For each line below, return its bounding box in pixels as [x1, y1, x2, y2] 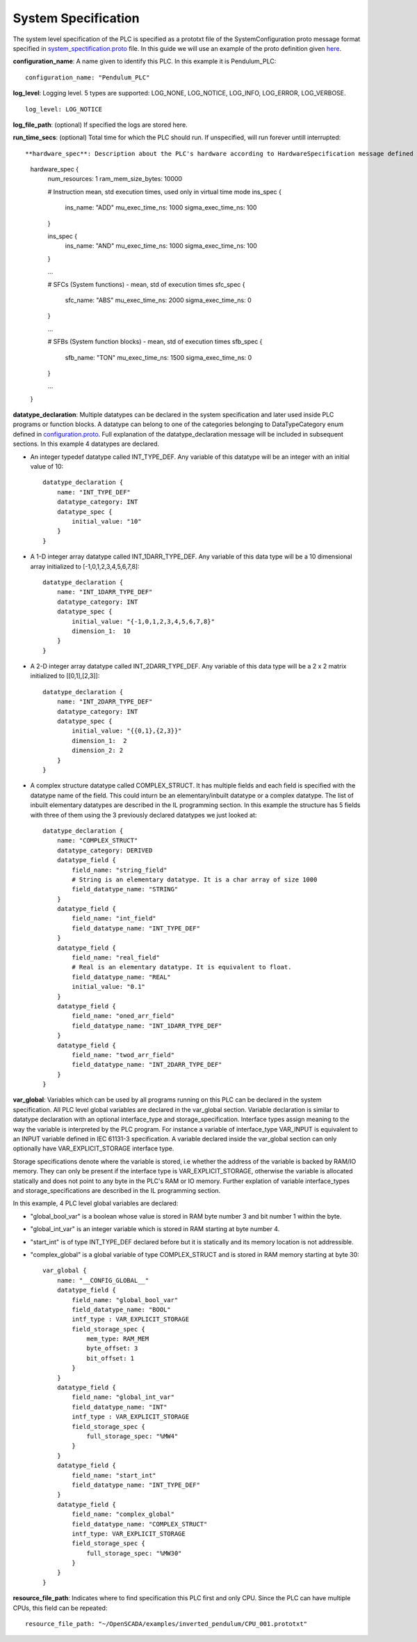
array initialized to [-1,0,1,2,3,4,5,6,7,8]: [30, 562, 140, 570]
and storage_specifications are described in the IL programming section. [13, 1187, 221, 1194]
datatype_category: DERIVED [56, 846, 153, 854]
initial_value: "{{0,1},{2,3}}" [72, 727, 182, 735]
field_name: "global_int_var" [72, 1393, 175, 1401]
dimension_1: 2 [72, 737, 127, 744]
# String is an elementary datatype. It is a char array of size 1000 [72, 875, 318, 884]
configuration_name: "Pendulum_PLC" [25, 73, 150, 81]
